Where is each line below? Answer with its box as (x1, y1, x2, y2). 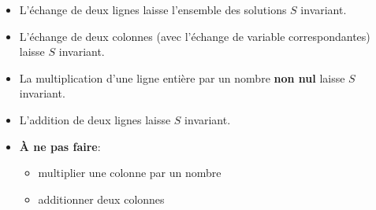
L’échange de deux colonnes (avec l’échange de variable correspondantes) (19, 28, 370, 44)
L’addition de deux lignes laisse (19, 111, 171, 127)
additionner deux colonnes (38, 190, 165, 207)
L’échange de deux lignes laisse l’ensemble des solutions (19, 2, 287, 17)
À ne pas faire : (19, 138, 101, 154)
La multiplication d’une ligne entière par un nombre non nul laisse (19, 69, 345, 86)
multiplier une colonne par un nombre (38, 164, 222, 181)
